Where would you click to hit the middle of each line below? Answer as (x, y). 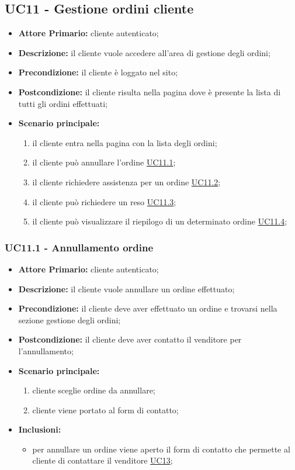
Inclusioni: (40, 429)
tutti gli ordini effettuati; (63, 103)
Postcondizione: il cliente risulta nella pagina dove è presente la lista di (150, 91)
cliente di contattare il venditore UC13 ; (103, 460)
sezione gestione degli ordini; (70, 319)
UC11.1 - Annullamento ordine (79, 247)
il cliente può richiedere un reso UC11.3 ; (104, 201)
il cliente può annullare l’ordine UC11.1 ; (104, 162)
